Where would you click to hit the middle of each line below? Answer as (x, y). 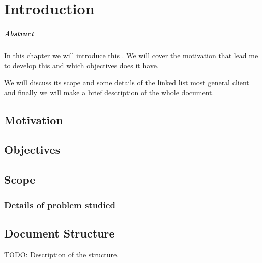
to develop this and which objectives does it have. (81, 65)
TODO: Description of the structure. (62, 254)
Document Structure (60, 233)
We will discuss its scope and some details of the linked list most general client (127, 82)
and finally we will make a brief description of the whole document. (109, 92)
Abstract (19, 33)
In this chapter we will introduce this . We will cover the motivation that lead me (131, 55)
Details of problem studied (60, 205)
